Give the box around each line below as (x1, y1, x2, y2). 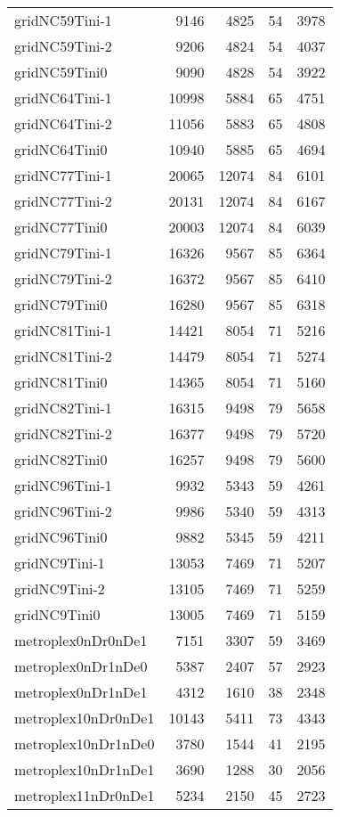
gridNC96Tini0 (14, 527, 108, 547)
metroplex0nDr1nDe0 (14, 656, 148, 676)
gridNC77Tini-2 (14, 191, 112, 211)
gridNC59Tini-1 (14, 10, 112, 30)
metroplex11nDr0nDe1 (14, 785, 155, 805)
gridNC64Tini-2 (14, 113, 112, 134)
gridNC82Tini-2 (14, 423, 112, 444)
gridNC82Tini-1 (14, 397, 112, 418)
